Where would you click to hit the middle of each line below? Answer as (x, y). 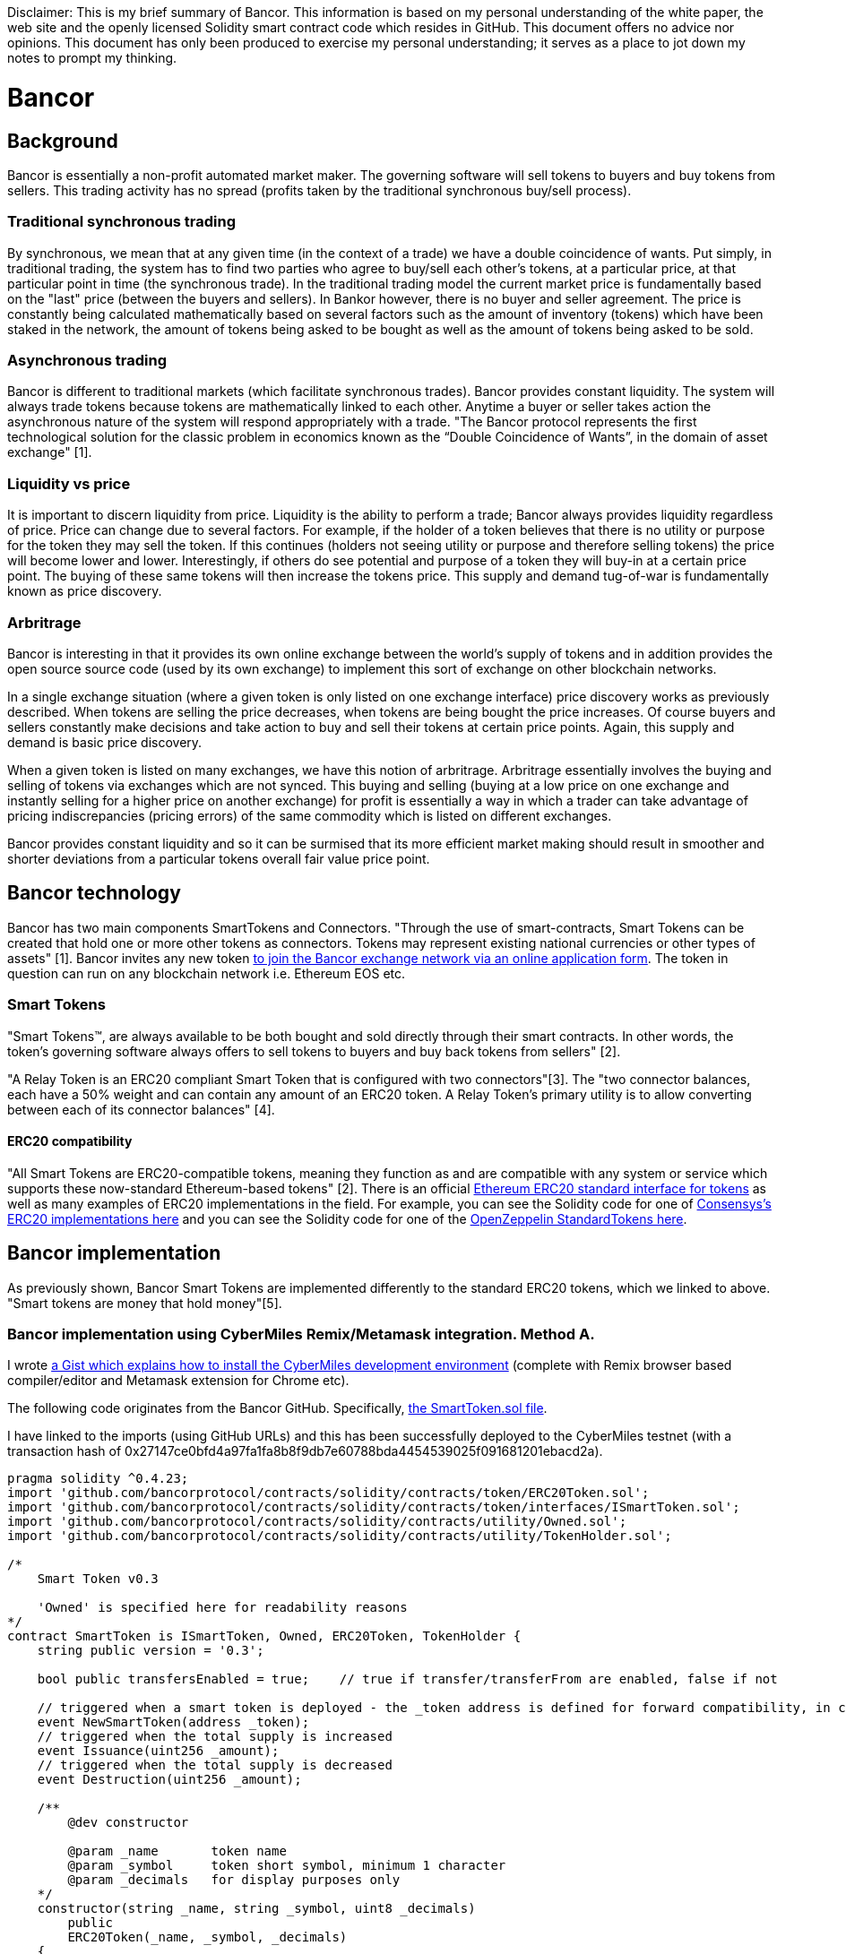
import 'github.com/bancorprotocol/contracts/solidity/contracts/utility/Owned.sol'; (317, 1522)
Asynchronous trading (87, 361)
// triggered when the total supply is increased (215, 1737)
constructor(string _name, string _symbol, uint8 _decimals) (256, 1909)
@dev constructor (128, 1823)
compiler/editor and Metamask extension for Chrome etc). (178, 1381)
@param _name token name (177, 1851)
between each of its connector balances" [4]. (141, 1109)
